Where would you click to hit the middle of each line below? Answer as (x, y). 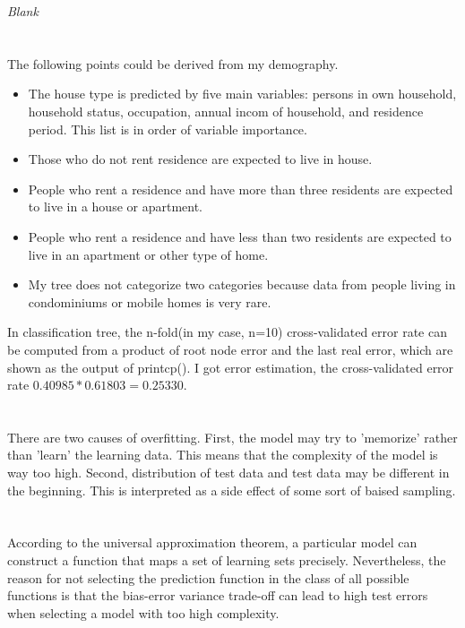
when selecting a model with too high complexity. (143, 612)
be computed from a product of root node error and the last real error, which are (230, 349)
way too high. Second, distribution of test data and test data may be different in (228, 473)
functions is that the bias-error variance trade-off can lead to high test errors (218, 595)
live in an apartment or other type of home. (148, 254)
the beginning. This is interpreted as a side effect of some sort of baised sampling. (232, 490)
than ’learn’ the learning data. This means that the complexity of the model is (223, 455)
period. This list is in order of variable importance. (168, 129)
